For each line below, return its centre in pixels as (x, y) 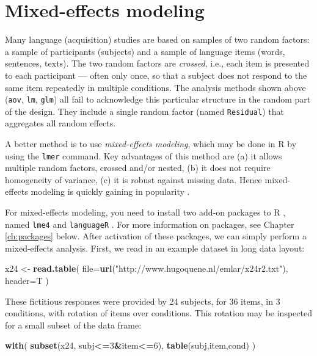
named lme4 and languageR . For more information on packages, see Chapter (150, 224)
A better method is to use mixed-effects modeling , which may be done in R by (151, 143)
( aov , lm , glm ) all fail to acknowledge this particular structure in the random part (158, 99)
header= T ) (27, 281)
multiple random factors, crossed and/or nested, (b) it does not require (138, 168)
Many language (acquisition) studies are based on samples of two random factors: (157, 39)
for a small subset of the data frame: (73, 325)
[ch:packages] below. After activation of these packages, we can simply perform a (156, 236)
